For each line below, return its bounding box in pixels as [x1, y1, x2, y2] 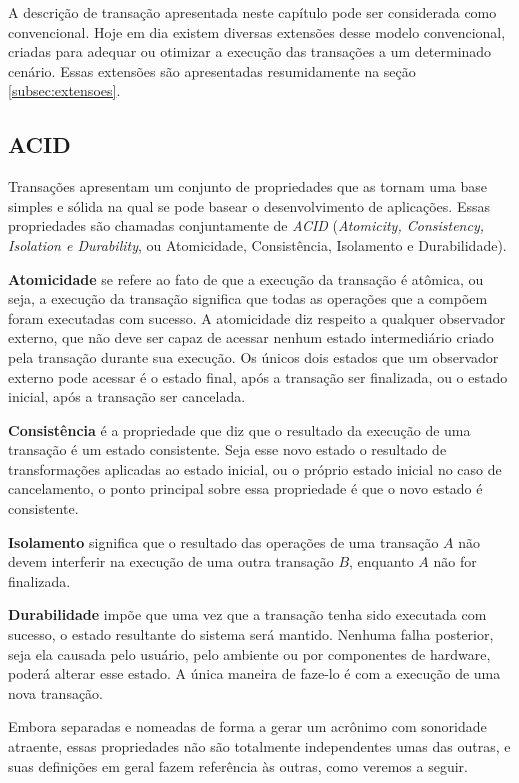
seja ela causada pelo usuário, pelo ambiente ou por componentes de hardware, [8, 643, 491, 664]
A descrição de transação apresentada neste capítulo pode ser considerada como [8, 2, 497, 22]
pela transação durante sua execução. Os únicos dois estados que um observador [8, 346, 499, 367]
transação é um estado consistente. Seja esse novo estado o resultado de [8, 439, 447, 460]
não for [433, 551, 477, 572]
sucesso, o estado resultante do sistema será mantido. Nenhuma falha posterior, [8, 624, 494, 645]
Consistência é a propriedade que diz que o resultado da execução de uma [8, 419, 471, 440]
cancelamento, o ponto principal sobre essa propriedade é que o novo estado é [8, 478, 483, 499]
